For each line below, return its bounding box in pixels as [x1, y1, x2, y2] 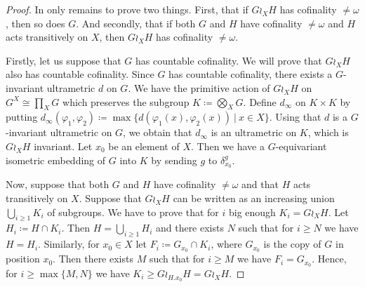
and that [241, 177, 279, 192]
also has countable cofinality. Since [6, 67, 154, 81]
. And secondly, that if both [76, 15, 196, 30]
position [6, 251, 40, 266]
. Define [243, 94, 277, 109]
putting [6, 109, 38, 124]
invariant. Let [34, 138, 93, 153]
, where [211, 236, 242, 251]
